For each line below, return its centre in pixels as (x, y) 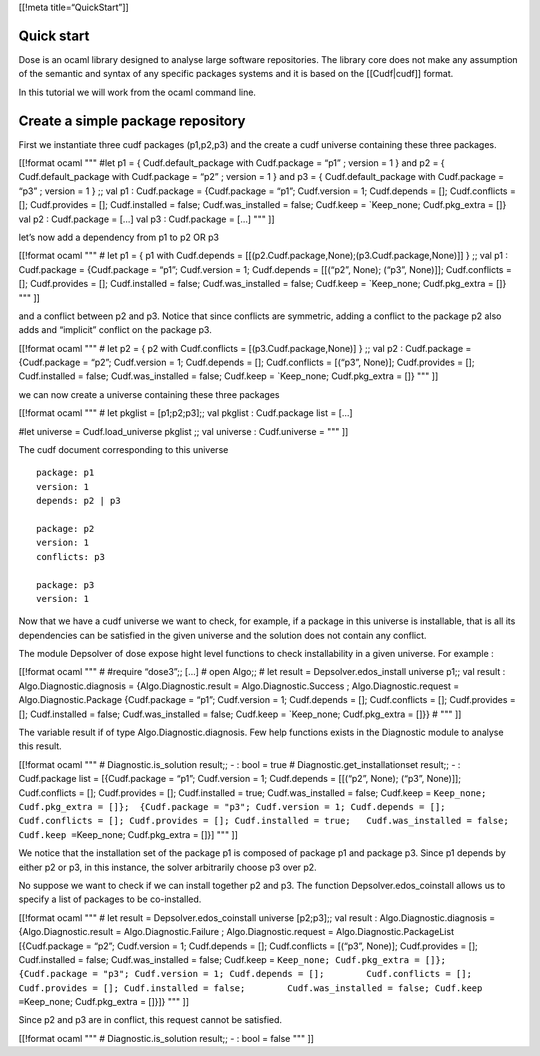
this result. (40, 746)
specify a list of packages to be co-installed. (110, 899)
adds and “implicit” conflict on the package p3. (115, 330)
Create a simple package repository (132, 120)
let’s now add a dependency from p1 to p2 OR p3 (119, 237)
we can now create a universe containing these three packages (149, 394)
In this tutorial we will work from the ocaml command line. (137, 92)
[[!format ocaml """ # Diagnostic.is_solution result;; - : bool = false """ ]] (166, 1038)
